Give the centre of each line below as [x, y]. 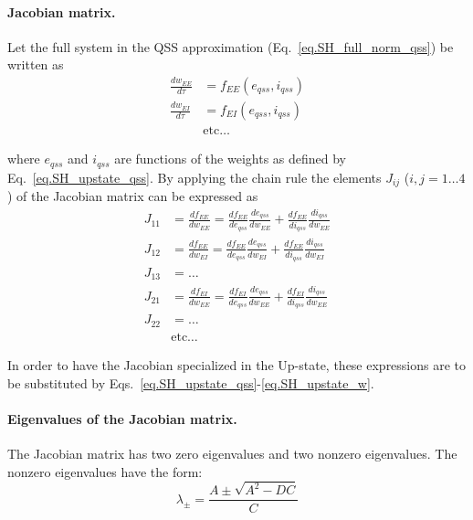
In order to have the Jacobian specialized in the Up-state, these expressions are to [237, 364]
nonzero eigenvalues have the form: [105, 471]
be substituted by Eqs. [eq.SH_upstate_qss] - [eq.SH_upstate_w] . [191, 382]
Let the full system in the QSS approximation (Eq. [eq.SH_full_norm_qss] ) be [231, 46]
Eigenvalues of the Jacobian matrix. [122, 418]
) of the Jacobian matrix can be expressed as [133, 195]
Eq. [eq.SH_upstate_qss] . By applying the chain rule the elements [194, 177]
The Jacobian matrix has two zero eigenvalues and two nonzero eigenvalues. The [232, 453]
